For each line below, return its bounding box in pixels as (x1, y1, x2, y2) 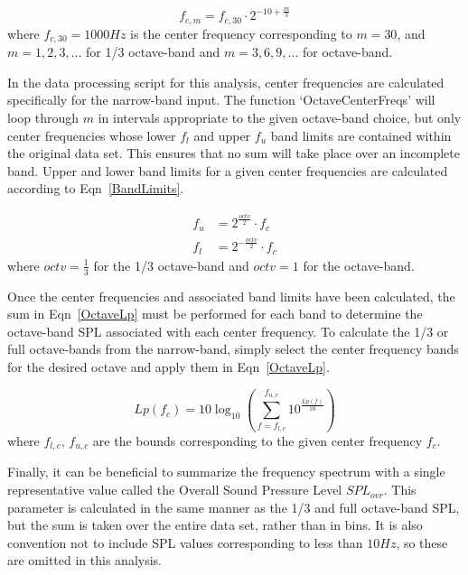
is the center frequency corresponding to (130, 23, 352, 42)
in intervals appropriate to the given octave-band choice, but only (98, 108, 462, 127)
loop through (7, 108, 80, 127)
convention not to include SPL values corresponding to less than (7, 533, 363, 552)
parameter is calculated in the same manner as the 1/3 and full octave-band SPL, (7, 497, 460, 516)
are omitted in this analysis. (7, 551, 162, 570)
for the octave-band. (303, 255, 415, 274)
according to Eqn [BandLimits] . (7, 179, 184, 198)
